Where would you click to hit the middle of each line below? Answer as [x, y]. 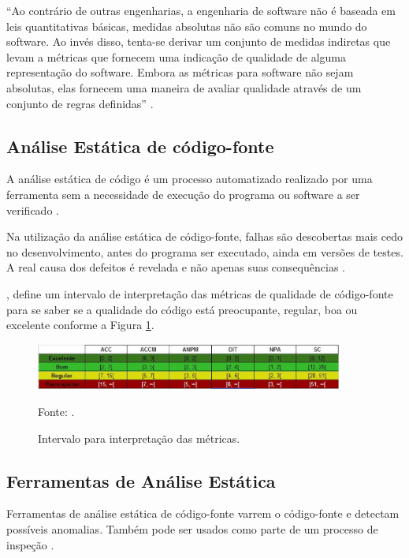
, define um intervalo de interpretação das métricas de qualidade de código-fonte [200, 293]
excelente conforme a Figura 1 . [80, 325]
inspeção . [30, 544]
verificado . [33, 210]
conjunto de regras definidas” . [80, 103]
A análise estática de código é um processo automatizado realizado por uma [190, 179]
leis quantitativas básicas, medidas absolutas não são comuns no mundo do [187, 26]
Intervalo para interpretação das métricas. [139, 438]
